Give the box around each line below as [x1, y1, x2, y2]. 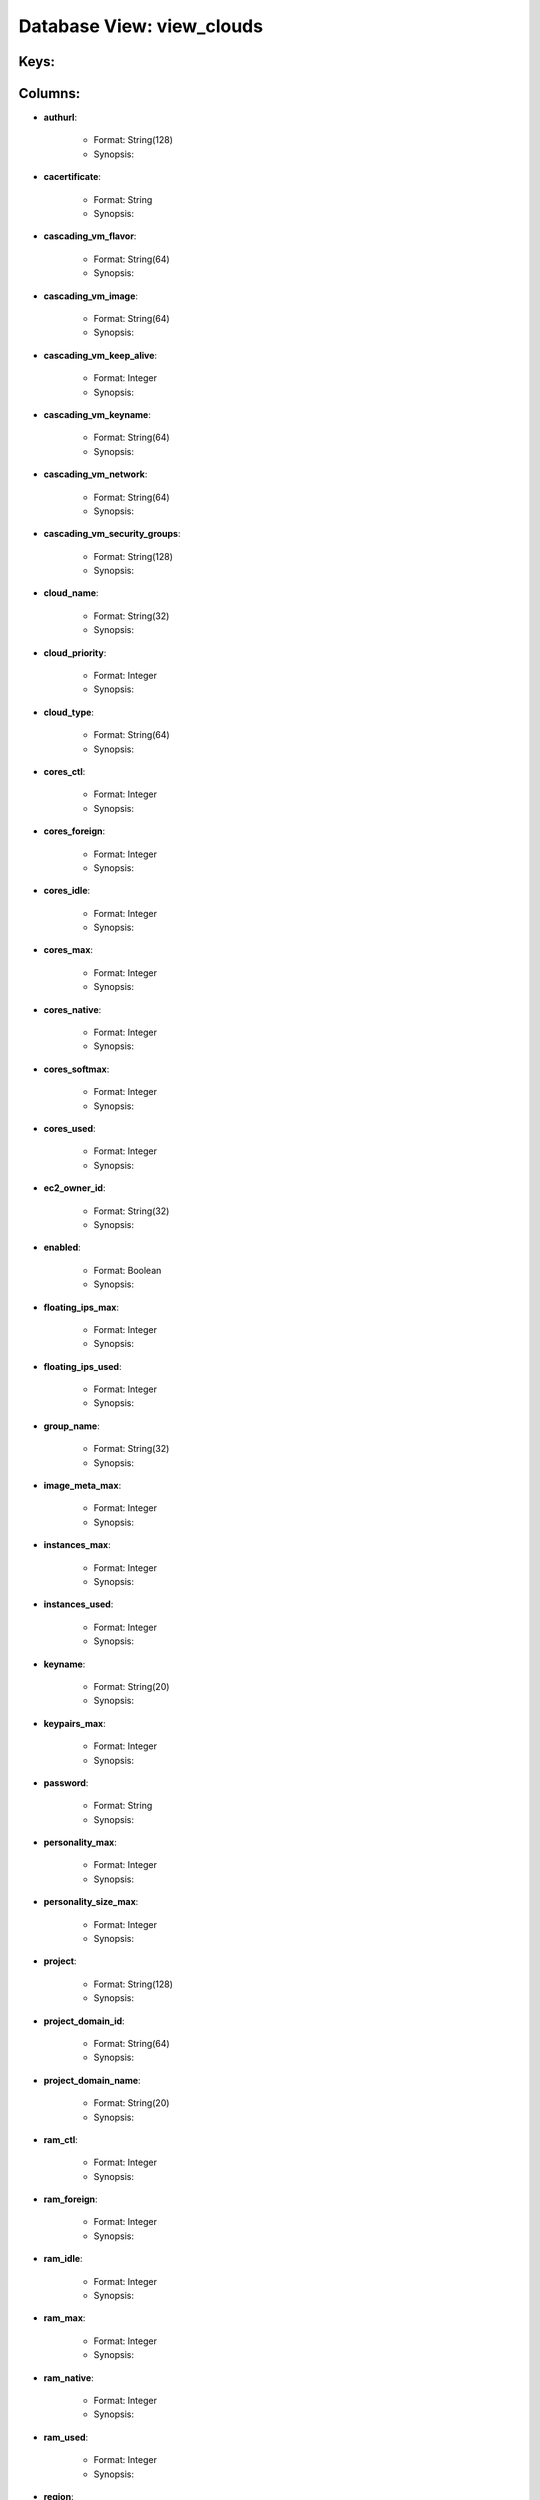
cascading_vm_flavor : [43, 230, 137, 242]
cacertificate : [43, 171, 102, 183]
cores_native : [43, 1003, 102, 1015]
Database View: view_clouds [18, 15, 264, 37]
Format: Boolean [93, 1264, 162, 1276]
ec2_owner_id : [43, 1182, 106, 1194]
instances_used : [43, 1598, 114, 1610]
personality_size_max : [43, 1896, 139, 1908]
